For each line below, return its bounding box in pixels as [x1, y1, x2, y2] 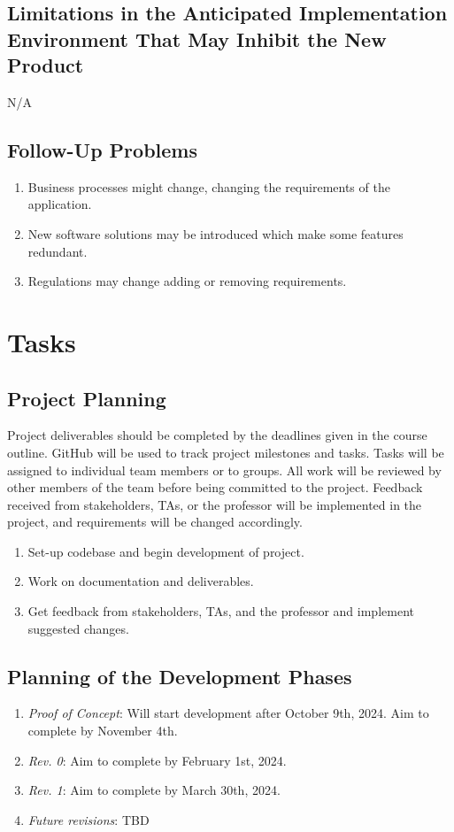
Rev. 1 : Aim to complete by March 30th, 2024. [27, 781, 281, 799]
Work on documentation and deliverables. [27, 572, 254, 590]
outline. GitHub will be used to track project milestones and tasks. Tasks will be [7, 443, 444, 461]
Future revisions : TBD [27, 810, 150, 828]
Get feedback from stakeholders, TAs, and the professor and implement [27, 602, 414, 620]
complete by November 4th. [27, 721, 178, 740]
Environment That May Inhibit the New [7, 25, 387, 52]
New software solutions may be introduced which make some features [27, 224, 404, 243]
